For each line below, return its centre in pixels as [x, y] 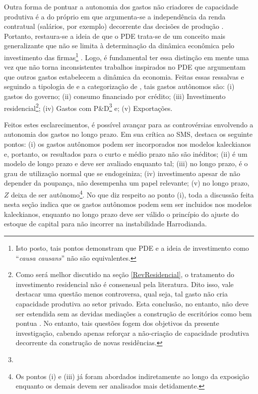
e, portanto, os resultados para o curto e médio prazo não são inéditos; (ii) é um [126, 153]
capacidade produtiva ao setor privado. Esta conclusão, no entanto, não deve [132, 303]
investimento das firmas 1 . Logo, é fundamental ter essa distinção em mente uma [127, 56]
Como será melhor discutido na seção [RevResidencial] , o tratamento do [125, 274]
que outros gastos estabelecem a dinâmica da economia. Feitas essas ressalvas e [124, 76]
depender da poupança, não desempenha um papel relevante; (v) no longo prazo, [127, 183]
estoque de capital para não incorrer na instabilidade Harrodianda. [105, 224]
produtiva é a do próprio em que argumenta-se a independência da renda [115, 16]
